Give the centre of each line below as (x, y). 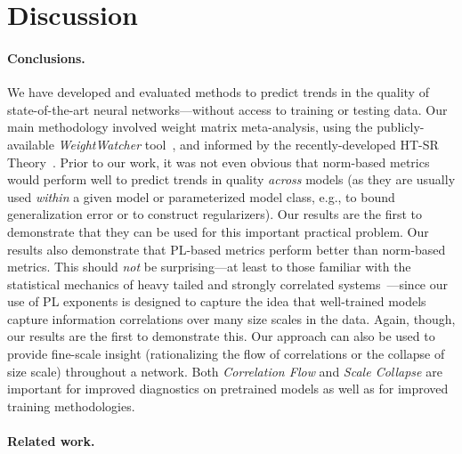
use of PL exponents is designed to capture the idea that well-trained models (217, 301)
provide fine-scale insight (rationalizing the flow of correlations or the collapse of (226, 354)
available (31, 144)
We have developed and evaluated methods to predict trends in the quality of (218, 92)
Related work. (51, 441)
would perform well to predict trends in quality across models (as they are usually (231, 179)
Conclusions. (46, 57)
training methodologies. (71, 405)
